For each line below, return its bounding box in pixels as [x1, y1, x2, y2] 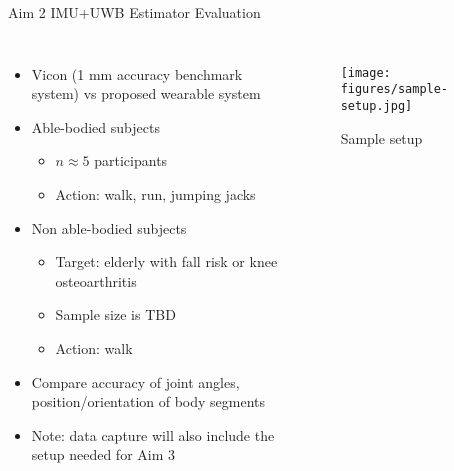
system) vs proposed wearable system [31, 83, 261, 104]
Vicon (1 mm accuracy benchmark [31, 63, 243, 84]
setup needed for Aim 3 [31, 444, 176, 465]
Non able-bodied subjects [31, 217, 187, 238]
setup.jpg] [340, 98, 413, 113]
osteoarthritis [55, 270, 137, 291]
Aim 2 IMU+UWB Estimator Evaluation [8, 2, 261, 22]
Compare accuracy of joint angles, [31, 371, 240, 392]
